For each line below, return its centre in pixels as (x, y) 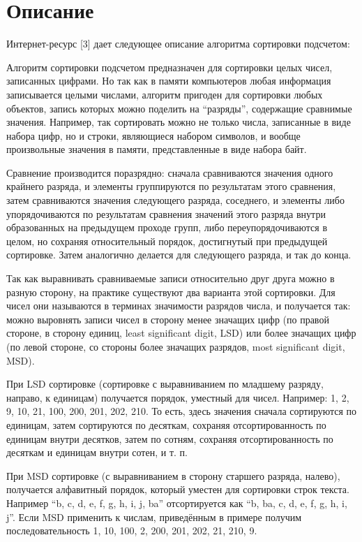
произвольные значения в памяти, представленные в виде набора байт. (157, 149)
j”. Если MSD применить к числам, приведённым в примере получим (154, 517)
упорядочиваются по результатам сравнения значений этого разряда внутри (166, 213)
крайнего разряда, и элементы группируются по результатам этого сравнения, (171, 186)
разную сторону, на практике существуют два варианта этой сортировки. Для (171, 292)
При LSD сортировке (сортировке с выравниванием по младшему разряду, (165, 384)
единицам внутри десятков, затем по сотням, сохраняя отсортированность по (170, 438)
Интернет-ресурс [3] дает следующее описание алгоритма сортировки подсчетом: (178, 44)
